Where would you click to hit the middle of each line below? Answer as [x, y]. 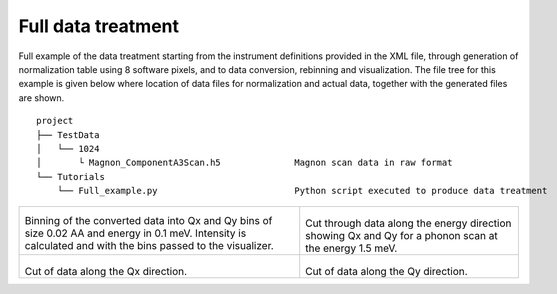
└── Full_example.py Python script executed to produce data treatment [302, 191]
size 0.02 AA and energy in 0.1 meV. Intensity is [135, 233]
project [55, 121]
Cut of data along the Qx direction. [106, 272]
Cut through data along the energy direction [408, 223]
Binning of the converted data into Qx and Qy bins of [148, 221]
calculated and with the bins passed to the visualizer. [149, 246]
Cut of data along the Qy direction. [387, 272]
